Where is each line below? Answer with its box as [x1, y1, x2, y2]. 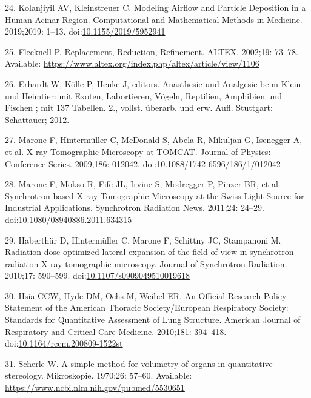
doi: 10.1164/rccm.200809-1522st [5, 337, 123, 350]
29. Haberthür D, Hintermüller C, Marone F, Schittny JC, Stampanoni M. [5, 233, 281, 246]
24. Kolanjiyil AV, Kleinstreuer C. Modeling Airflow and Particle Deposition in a [5, 1, 306, 13]
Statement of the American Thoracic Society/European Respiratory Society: [5, 301, 289, 314]
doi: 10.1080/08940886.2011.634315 [5, 213, 132, 225]
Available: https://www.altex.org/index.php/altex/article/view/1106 [5, 57, 259, 70]
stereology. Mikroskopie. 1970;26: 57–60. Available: [5, 369, 192, 382]
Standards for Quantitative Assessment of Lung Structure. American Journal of [5, 313, 301, 326]
